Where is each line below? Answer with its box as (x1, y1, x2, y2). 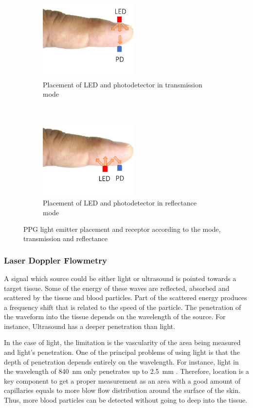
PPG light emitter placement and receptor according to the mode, (23, 224, 221, 234)
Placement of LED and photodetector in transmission (43, 79, 202, 89)
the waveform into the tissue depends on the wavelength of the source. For (4, 311, 226, 322)
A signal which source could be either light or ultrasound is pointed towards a (4, 273, 236, 283)
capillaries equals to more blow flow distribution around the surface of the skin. (4, 385, 240, 395)
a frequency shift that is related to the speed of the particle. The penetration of (4, 302, 241, 312)
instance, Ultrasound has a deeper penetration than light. (4, 321, 175, 331)
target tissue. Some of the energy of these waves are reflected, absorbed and (4, 283, 230, 293)
